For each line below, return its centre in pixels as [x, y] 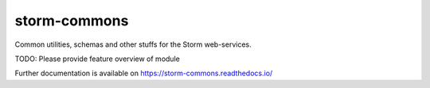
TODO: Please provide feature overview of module [98, 59]
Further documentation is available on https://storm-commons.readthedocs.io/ [144, 73]
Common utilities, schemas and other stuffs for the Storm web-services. [133, 44]
